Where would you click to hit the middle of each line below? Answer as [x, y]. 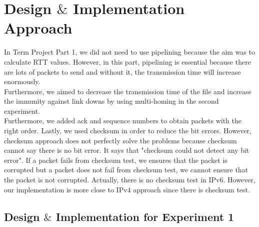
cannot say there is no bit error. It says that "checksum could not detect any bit [127, 150]
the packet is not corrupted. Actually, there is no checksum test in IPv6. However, [130, 180]
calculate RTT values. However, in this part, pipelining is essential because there [127, 61]
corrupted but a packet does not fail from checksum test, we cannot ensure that [126, 170]
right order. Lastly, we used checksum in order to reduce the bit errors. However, [128, 131]
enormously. [22, 81]
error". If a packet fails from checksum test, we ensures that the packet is [116, 160]
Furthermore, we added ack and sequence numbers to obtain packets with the [123, 121]
